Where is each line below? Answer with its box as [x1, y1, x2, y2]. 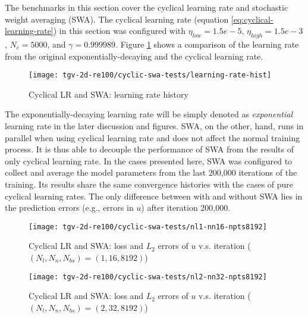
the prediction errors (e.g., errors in [5, 201, 134, 214]
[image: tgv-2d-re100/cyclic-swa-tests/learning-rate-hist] [29, 71, 272, 80]
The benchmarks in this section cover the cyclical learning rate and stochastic [5, 1, 288, 13]
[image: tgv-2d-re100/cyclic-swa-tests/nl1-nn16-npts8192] [29, 222, 267, 231]
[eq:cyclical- [231, 13, 274, 25]
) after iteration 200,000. [141, 201, 231, 214]
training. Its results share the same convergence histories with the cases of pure [5, 177, 294, 190]
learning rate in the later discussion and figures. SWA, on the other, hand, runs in [5, 120, 304, 132]
